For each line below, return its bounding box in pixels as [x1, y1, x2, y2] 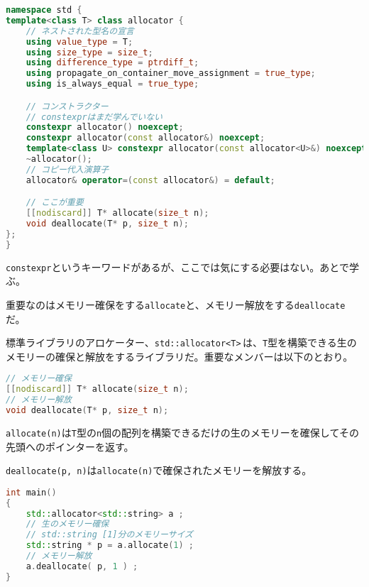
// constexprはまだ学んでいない [26, 111, 163, 122]
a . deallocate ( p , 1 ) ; [26, 561, 138, 571]
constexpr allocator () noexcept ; [26, 122, 184, 133]
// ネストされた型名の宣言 [26, 26, 134, 36]
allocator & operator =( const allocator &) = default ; [26, 175, 275, 185]
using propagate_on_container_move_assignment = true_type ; [26, 68, 316, 79]
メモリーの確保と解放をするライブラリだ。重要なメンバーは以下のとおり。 [6, 349, 353, 363]
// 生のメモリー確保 [26, 519, 109, 530]
